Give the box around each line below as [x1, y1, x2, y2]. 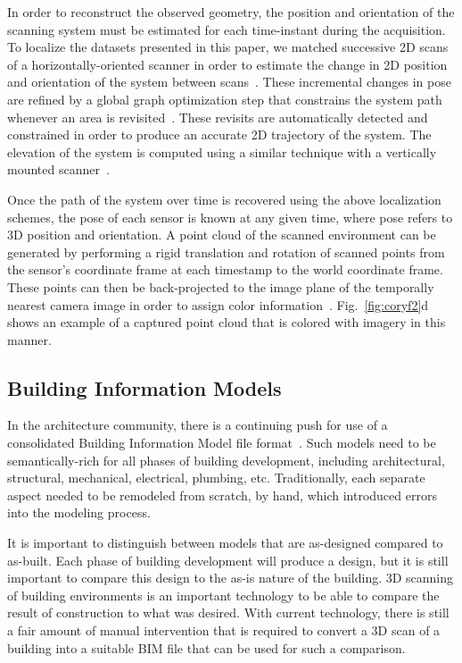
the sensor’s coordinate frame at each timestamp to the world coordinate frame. [7, 260, 443, 279]
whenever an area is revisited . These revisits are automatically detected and [7, 107, 428, 126]
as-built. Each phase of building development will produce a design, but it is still [7, 550, 449, 569]
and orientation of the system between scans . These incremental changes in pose [7, 72, 451, 91]
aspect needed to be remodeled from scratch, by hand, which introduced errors [7, 485, 437, 504]
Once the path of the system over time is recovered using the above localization [7, 189, 441, 208]
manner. [7, 330, 52, 348]
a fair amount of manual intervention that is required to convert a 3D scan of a [7, 621, 441, 640]
